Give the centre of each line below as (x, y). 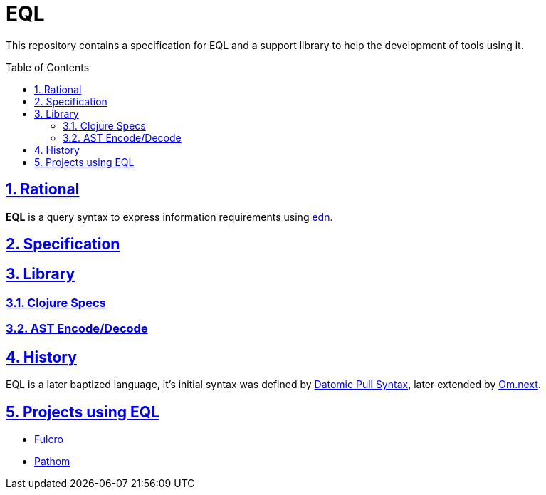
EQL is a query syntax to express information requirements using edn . (169, 217)
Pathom (52, 461)
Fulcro (49, 439)
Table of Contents (48, 67)
